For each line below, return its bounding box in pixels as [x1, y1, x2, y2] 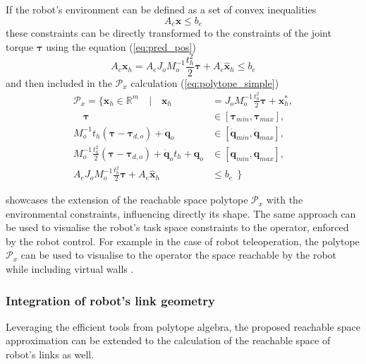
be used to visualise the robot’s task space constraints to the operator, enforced [6, 220, 349, 235]
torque [6, 39, 34, 54]
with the [266, 192, 303, 207]
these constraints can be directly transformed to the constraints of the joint [6, 25, 331, 40]
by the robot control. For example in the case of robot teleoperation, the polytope [6, 233, 360, 248]
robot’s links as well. [6, 347, 94, 362]
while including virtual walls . [6, 262, 134, 276]
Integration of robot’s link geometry [6, 291, 215, 309]
